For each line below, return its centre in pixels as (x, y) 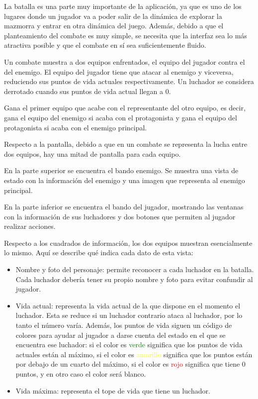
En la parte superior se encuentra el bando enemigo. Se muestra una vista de (121, 170)
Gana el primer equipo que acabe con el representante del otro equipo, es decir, (125, 108)
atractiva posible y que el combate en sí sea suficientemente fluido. (105, 45)
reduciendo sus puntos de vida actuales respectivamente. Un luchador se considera (129, 81)
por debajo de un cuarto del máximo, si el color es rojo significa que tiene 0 (130, 364)
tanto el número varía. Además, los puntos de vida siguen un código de (124, 325)
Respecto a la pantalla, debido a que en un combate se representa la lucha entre (126, 144)
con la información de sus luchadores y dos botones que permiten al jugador (120, 216)
